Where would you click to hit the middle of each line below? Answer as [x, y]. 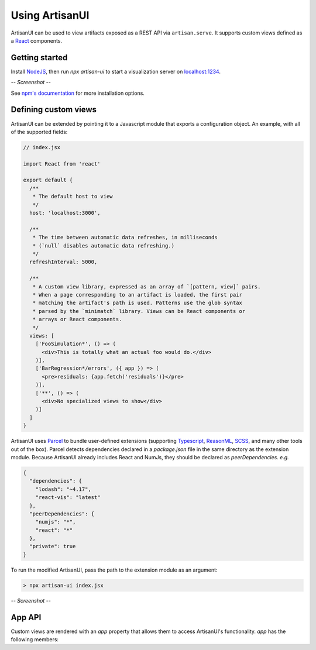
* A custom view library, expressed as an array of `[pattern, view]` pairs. [147, 286]
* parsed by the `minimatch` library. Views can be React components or [139, 311]
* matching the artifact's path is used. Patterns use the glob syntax [138, 303]
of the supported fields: [39, 132]
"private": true [53, 546]
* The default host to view [73, 197]
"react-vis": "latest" [68, 498]
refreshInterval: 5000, [63, 262]
